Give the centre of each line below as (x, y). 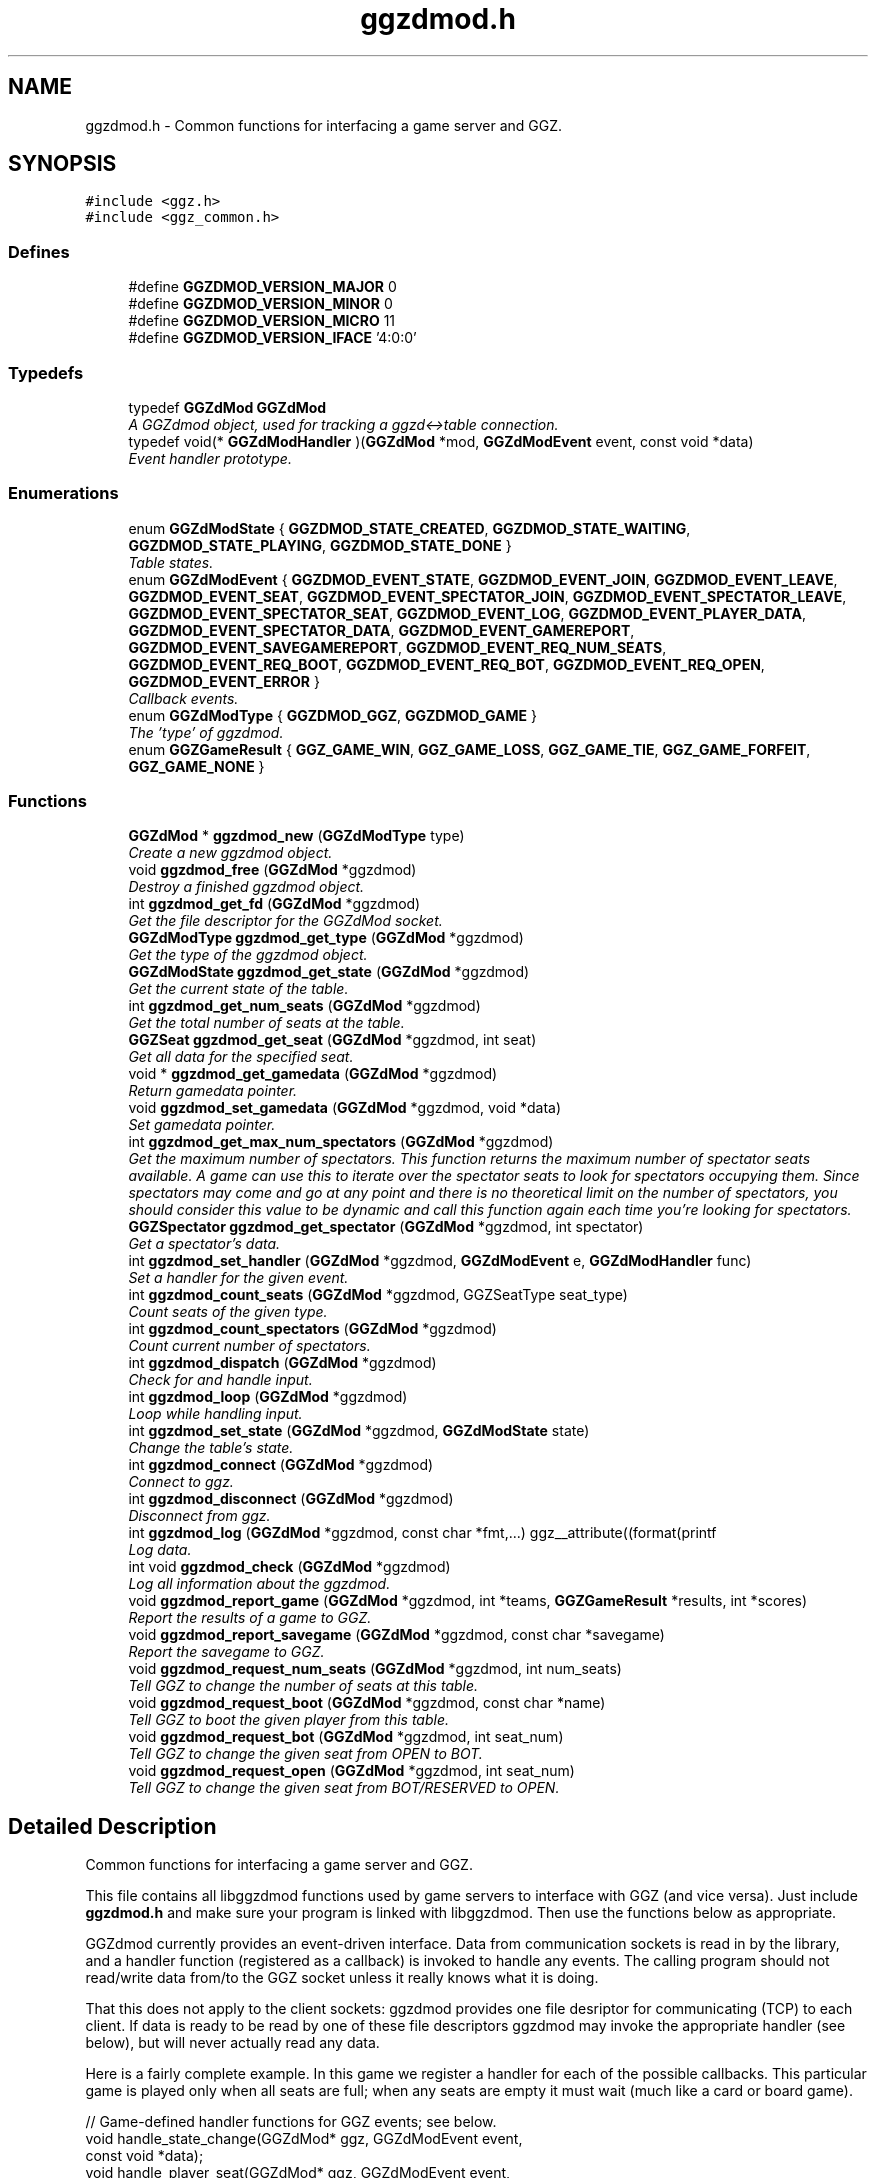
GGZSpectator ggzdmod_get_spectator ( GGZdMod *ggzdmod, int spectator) (386, 1227)
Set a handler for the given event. (238, 1278)
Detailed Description (112, 1826)
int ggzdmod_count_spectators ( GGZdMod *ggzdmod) (312, 1329)
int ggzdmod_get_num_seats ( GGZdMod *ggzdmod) (304, 1006)
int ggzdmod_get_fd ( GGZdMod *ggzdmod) (274, 904)
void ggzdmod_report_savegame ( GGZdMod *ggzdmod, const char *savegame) (396, 1635)
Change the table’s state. (211, 1448)
